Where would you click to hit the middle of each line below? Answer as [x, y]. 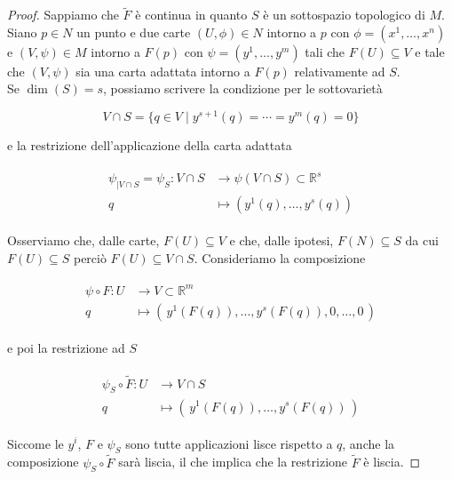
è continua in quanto [191, 15]
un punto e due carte [134, 32]
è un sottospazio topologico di [344, 15]
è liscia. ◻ [392, 462]
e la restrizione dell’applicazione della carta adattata [150, 145]
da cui [422, 240]
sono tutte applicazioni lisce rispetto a [229, 443]
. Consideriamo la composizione [280, 257]
